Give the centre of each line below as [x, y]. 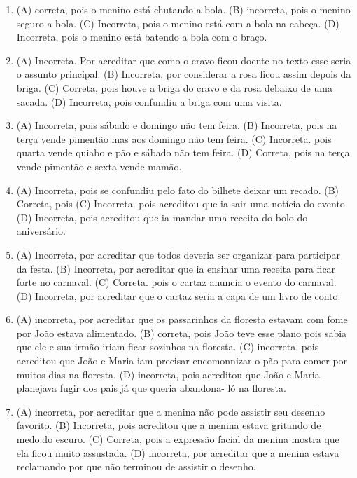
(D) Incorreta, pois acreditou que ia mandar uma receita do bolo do [162, 217]
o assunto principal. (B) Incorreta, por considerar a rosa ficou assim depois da [184, 74]
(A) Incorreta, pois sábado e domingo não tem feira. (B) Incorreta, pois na [177, 125]
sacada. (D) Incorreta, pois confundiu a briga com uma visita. [149, 101]
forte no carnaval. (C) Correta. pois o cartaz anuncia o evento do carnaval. [176, 282]
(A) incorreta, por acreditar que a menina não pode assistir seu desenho [171, 411]
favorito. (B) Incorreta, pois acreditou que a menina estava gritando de [169, 425]
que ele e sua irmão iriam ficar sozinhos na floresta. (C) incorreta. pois [168, 347]
